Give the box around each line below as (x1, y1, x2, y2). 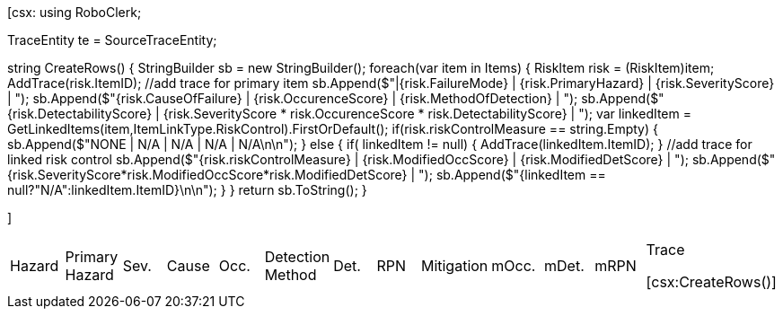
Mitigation (420, 257, 488, 275)
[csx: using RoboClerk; (7, 4, 142, 20)
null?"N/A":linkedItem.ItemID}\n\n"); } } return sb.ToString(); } (7, 182, 367, 197)
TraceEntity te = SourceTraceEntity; (7, 32, 217, 48)
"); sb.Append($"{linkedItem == (418, 167, 606, 182)
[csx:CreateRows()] (646, 273, 777, 291)
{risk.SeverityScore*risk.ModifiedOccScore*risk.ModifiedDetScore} (7, 167, 408, 182)
